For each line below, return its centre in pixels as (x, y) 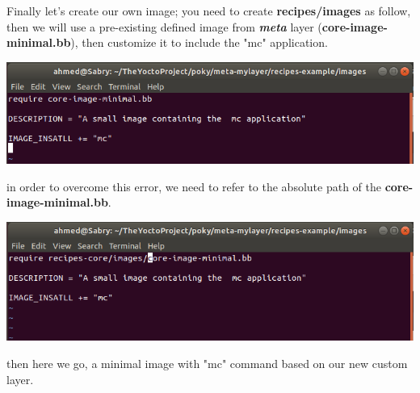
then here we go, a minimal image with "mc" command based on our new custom (207, 363)
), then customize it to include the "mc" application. (199, 42)
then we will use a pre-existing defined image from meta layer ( (164, 26)
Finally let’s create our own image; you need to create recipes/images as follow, (209, 10)
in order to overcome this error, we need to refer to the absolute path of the (194, 186)
